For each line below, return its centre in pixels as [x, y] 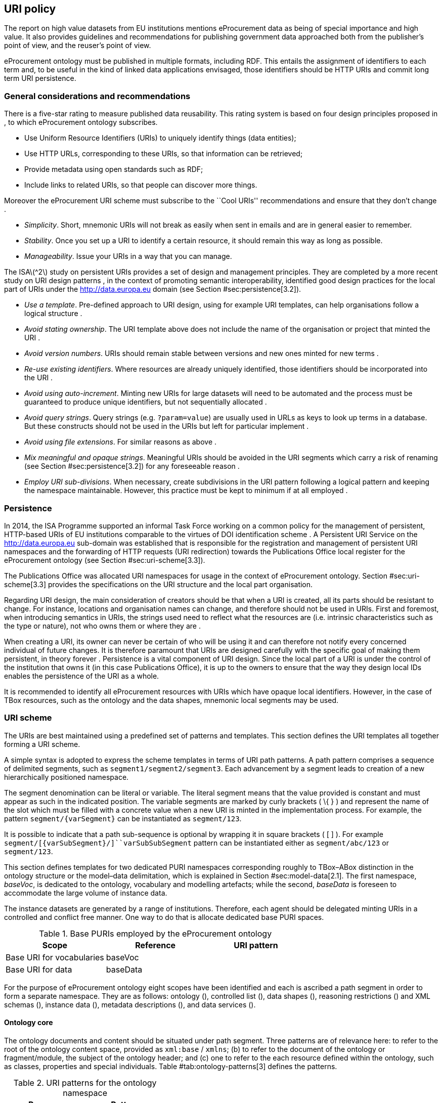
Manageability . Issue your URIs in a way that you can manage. [128, 256]
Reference [156, 945]
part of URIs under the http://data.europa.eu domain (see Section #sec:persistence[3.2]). [153, 289]
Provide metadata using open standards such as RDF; [114, 169]
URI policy [30, 9]
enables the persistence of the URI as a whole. [82, 676]
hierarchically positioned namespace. [67, 777]
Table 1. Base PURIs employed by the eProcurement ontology [156, 933]
